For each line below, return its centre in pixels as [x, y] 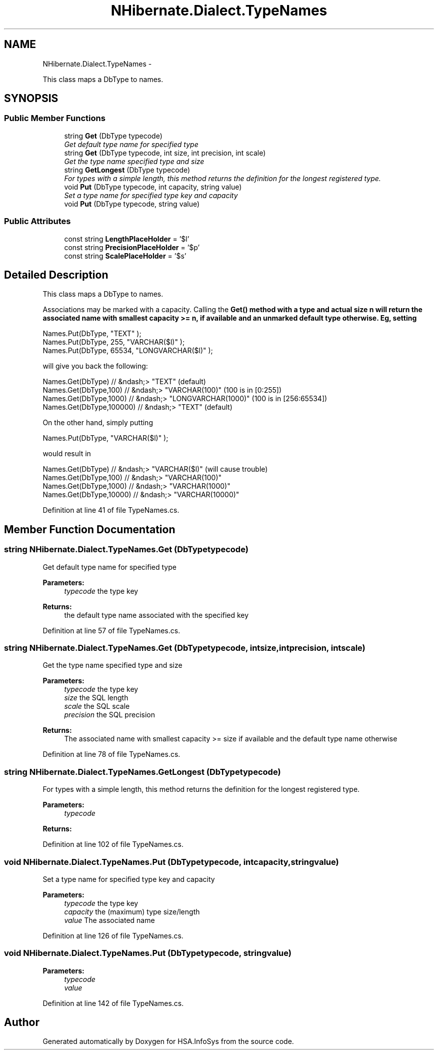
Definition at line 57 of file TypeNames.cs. [111, 630]
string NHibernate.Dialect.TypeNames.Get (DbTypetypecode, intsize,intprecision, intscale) [185, 648]
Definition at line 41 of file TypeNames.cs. [111, 510]
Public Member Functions [55, 118]
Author [22, 1022]
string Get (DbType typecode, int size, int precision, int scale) [165, 153]
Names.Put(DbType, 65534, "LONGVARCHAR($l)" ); [128, 351]
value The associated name [109, 920]
